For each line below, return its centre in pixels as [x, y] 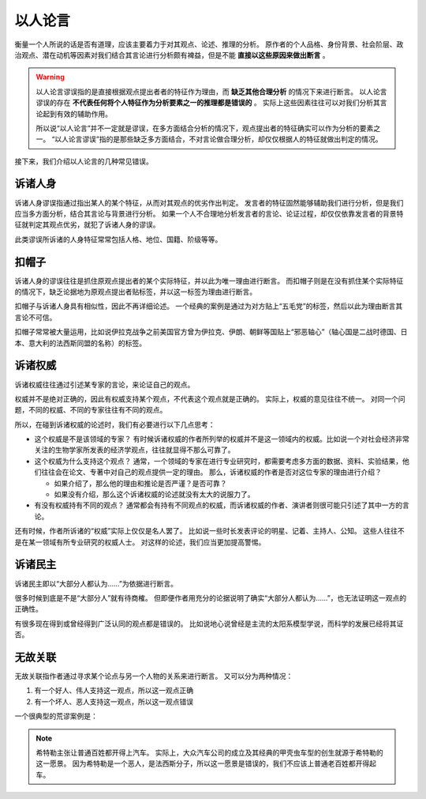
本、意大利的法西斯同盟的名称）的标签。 [80, 343]
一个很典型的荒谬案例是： [56, 716]
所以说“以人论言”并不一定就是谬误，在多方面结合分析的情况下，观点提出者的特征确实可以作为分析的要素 [205, 128]
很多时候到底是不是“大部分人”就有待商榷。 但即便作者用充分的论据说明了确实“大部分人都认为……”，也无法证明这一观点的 [211, 597]
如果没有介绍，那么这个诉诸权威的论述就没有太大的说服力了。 [154, 495]
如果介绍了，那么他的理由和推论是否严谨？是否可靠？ [140, 483]
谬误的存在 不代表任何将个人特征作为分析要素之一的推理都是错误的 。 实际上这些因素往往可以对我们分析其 [208, 103]
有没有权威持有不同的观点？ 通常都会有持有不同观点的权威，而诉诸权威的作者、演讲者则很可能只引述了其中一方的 [218, 505]
